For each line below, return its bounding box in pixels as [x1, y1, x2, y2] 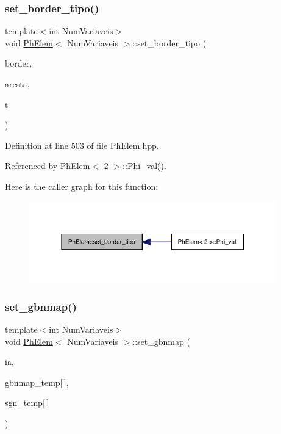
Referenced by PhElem [5, 159, 90, 172]
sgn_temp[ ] [5, 396, 49, 409]
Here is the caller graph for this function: [5, 179, 158, 192]
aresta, [5, 78, 30, 90]
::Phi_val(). [123, 159, 166, 172]
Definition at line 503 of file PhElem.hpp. [5, 139, 159, 151]
